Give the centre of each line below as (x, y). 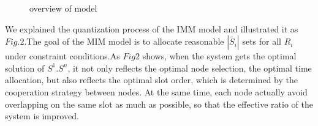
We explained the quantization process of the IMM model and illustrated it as (152, 28)
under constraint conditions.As (62, 56)
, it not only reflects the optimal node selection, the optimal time (190, 68)
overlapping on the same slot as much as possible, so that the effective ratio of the (159, 104)
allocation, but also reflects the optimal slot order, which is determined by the (152, 80)
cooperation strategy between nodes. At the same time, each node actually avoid (156, 91)
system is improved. (42, 116)
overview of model (63, 8)
